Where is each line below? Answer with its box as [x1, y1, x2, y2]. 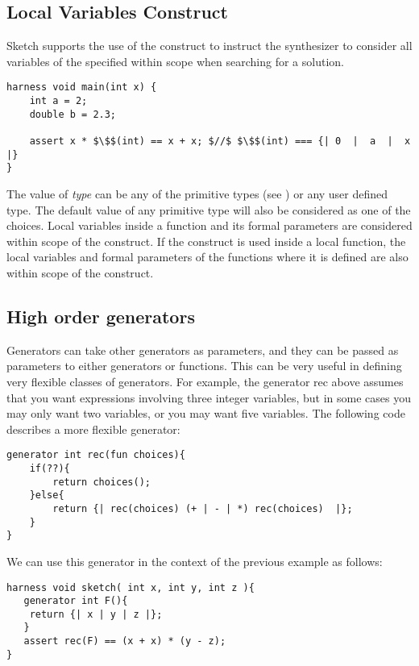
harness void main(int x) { [6, 81, 157, 94]
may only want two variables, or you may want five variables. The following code [6, 405, 405, 422]
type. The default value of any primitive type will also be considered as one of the [6, 201, 411, 218]
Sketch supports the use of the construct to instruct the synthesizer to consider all [6, 37, 413, 54]
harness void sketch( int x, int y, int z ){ [6, 581, 255, 593]
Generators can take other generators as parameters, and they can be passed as [6, 341, 399, 358]
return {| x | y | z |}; [29, 608, 163, 620]
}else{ [29, 489, 64, 502]
